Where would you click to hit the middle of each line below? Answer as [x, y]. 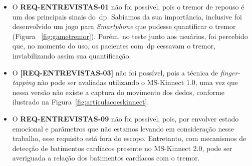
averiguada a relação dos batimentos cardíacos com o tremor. [106, 158]
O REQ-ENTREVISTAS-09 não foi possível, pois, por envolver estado [125, 118]
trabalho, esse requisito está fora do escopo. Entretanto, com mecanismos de [129, 138]
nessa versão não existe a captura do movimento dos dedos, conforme [118, 92]
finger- [230, 72]
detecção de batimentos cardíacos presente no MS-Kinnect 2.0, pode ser [122, 148]
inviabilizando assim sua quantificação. [72, 55]
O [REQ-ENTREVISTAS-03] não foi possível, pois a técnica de [115, 72]
